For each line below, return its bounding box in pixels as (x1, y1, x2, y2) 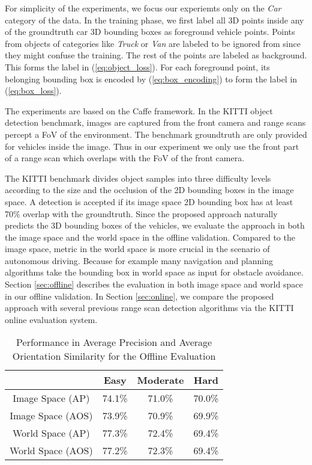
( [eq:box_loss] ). (5, 84, 62, 97)
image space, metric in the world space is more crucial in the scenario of (5, 242, 270, 255)
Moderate (137, 373, 184, 387)
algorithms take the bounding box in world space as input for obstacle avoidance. (5, 266, 304, 279)
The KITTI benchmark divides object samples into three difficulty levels (5, 171, 271, 184)
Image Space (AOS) (10, 408, 93, 423)
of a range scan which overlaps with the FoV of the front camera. (5, 152, 245, 164)
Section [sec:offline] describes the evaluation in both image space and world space (5, 278, 303, 291)
